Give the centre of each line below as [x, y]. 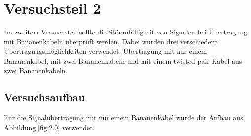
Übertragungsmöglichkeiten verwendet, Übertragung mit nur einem [106, 51]
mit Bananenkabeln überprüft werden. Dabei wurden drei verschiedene [111, 41]
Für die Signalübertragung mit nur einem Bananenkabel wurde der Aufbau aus [124, 118]
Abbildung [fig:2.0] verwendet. [49, 127]
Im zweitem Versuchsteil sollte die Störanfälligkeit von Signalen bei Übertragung [126, 32]
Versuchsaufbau [45, 97]
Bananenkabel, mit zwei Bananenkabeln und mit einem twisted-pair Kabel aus [123, 60]
